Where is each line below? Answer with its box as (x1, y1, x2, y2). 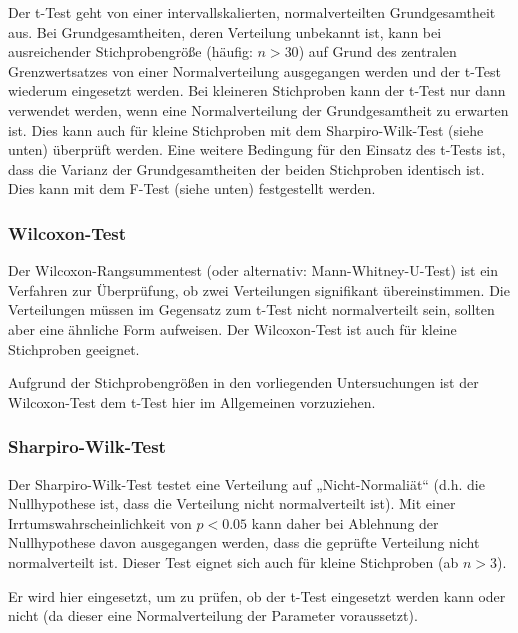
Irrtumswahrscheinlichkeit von (8, 512, 192, 533)
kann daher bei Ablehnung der (251, 512, 439, 533)
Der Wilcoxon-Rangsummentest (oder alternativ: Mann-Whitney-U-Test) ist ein (8, 260, 499, 281)
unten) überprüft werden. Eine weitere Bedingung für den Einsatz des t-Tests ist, (8, 139, 506, 160)
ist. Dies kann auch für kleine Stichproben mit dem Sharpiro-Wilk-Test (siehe (8, 119, 484, 140)
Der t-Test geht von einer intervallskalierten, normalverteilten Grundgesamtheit (8, 2, 496, 22)
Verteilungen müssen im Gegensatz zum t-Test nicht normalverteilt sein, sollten (8, 299, 495, 320)
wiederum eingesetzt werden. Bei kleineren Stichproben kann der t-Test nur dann (8, 80, 506, 101)
